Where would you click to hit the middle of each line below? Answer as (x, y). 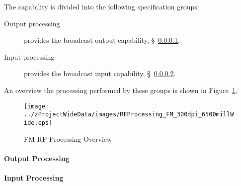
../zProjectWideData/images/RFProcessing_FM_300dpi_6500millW (129, 115)
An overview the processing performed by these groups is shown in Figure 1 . (121, 90)
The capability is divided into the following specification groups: (102, 6)
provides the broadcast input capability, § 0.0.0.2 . (100, 73)
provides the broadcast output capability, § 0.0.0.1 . (102, 40)
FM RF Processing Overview (68, 139)
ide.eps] (38, 123)
